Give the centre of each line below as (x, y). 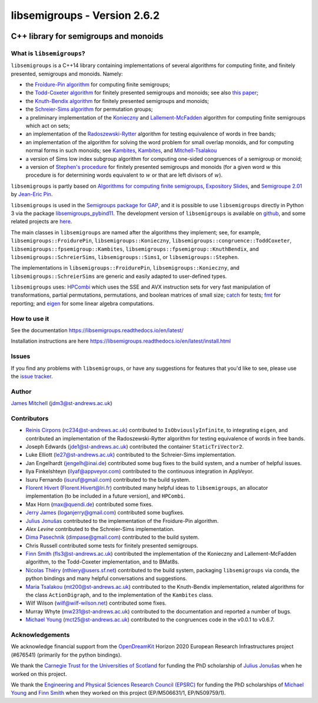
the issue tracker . (32, 376)
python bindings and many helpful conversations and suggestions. (106, 578)
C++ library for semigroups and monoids (87, 36)
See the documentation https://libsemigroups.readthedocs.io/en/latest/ (97, 330)
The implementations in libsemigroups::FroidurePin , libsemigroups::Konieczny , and (125, 268)
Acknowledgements (40, 635)
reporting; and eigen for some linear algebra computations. (82, 303)
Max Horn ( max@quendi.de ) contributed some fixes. (89, 504)
